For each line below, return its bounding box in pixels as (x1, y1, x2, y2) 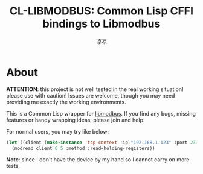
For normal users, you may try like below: (6, 128, 109, 135)
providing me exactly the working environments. (6, 98, 126, 105)
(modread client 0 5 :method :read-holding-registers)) (11, 145, 155, 151)
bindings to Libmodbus (42, 17, 161, 31)
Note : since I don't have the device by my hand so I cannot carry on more (6, 156, 190, 163)
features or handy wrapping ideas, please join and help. (6, 116, 145, 123)
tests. (6, 163, 20, 170)
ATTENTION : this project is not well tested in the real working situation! (6, 85, 184, 93)
